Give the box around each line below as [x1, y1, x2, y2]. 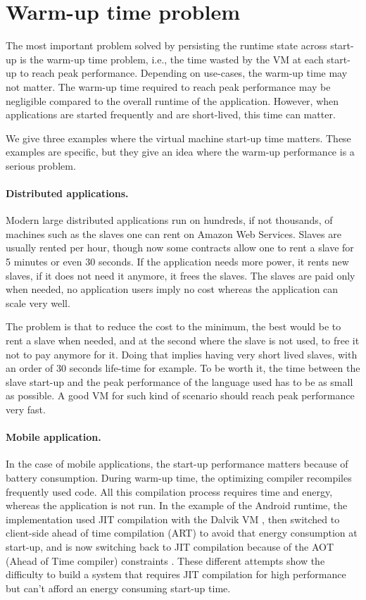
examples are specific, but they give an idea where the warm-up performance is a [6, 144, 355, 159]
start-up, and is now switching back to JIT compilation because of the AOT [6, 539, 334, 554]
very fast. [6, 401, 46, 416]
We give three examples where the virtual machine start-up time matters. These [6, 130, 351, 145]
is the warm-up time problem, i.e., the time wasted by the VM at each [20, 51, 324, 66]
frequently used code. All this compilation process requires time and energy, [6, 484, 333, 499]
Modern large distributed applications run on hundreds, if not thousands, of [6, 213, 333, 227]
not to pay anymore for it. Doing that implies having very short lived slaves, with [6, 346, 358, 361]
